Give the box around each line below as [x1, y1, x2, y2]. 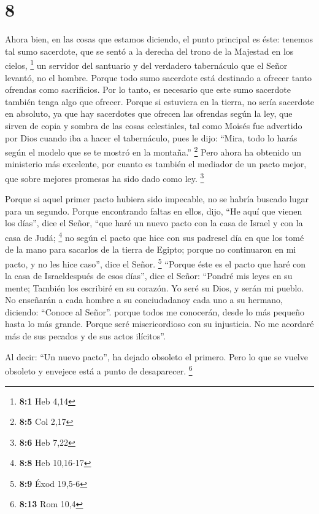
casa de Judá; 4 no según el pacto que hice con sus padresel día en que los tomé [5, 229, 304, 243]
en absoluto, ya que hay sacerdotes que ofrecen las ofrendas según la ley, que [5, 107, 293, 120]
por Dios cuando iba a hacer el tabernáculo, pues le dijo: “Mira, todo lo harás [5, 131, 298, 144]
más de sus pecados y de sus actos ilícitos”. [5, 330, 166, 342]
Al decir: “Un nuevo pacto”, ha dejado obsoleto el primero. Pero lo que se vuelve [5, 350, 308, 363]
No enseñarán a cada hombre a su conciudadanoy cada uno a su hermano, [5, 293, 283, 306]
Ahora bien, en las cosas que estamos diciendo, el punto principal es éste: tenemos [5, 33, 313, 45]
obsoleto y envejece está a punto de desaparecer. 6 [5, 363, 193, 377]
